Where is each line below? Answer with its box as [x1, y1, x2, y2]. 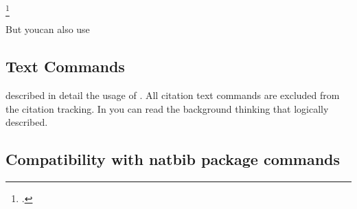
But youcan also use [5, 22, 90, 36]
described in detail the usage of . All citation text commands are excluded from [5, 88, 340, 102]
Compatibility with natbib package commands [5, 148, 341, 170]
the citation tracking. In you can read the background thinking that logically [5, 101, 329, 115]
